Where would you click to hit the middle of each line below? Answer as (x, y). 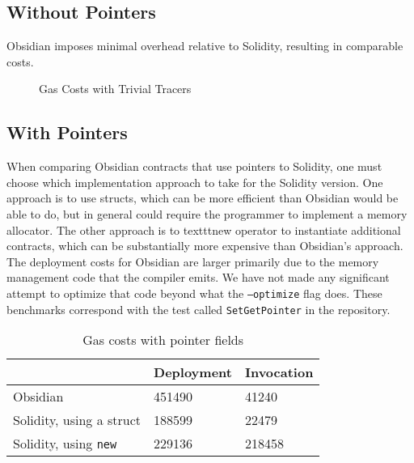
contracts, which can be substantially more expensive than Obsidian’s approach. (205, 246)
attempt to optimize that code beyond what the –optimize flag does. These (194, 293)
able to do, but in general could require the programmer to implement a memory (207, 213)
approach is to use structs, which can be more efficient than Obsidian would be (203, 198)
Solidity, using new (65, 444)
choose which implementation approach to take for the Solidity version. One (195, 182)
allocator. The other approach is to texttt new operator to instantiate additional (204, 229)
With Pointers (67, 132)
